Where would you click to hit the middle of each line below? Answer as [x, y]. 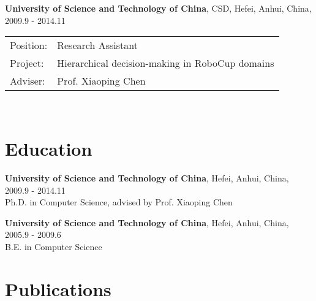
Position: [29, 45]
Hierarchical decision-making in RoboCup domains [166, 63]
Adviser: [28, 81]
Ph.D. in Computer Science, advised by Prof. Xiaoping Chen [119, 202]
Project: [27, 63]
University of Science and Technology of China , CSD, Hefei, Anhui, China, [158, 8]
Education [49, 148]
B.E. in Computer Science [54, 246]
